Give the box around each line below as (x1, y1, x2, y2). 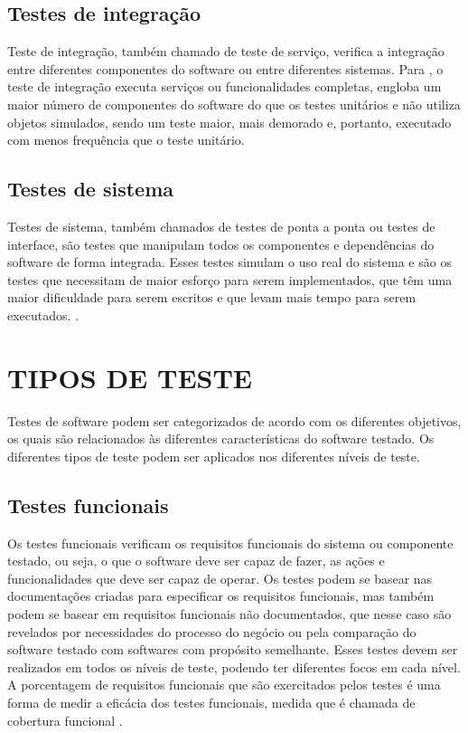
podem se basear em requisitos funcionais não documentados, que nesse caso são (7, 604, 452, 624)
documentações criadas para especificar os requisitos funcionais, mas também (7, 586, 435, 605)
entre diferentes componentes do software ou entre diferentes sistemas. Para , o (7, 59, 444, 78)
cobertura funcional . (7, 710, 123, 729)
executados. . (7, 305, 80, 324)
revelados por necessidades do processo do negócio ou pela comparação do (7, 622, 417, 641)
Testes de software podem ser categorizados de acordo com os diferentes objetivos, (7, 411, 462, 430)
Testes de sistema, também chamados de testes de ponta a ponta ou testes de (7, 216, 435, 235)
